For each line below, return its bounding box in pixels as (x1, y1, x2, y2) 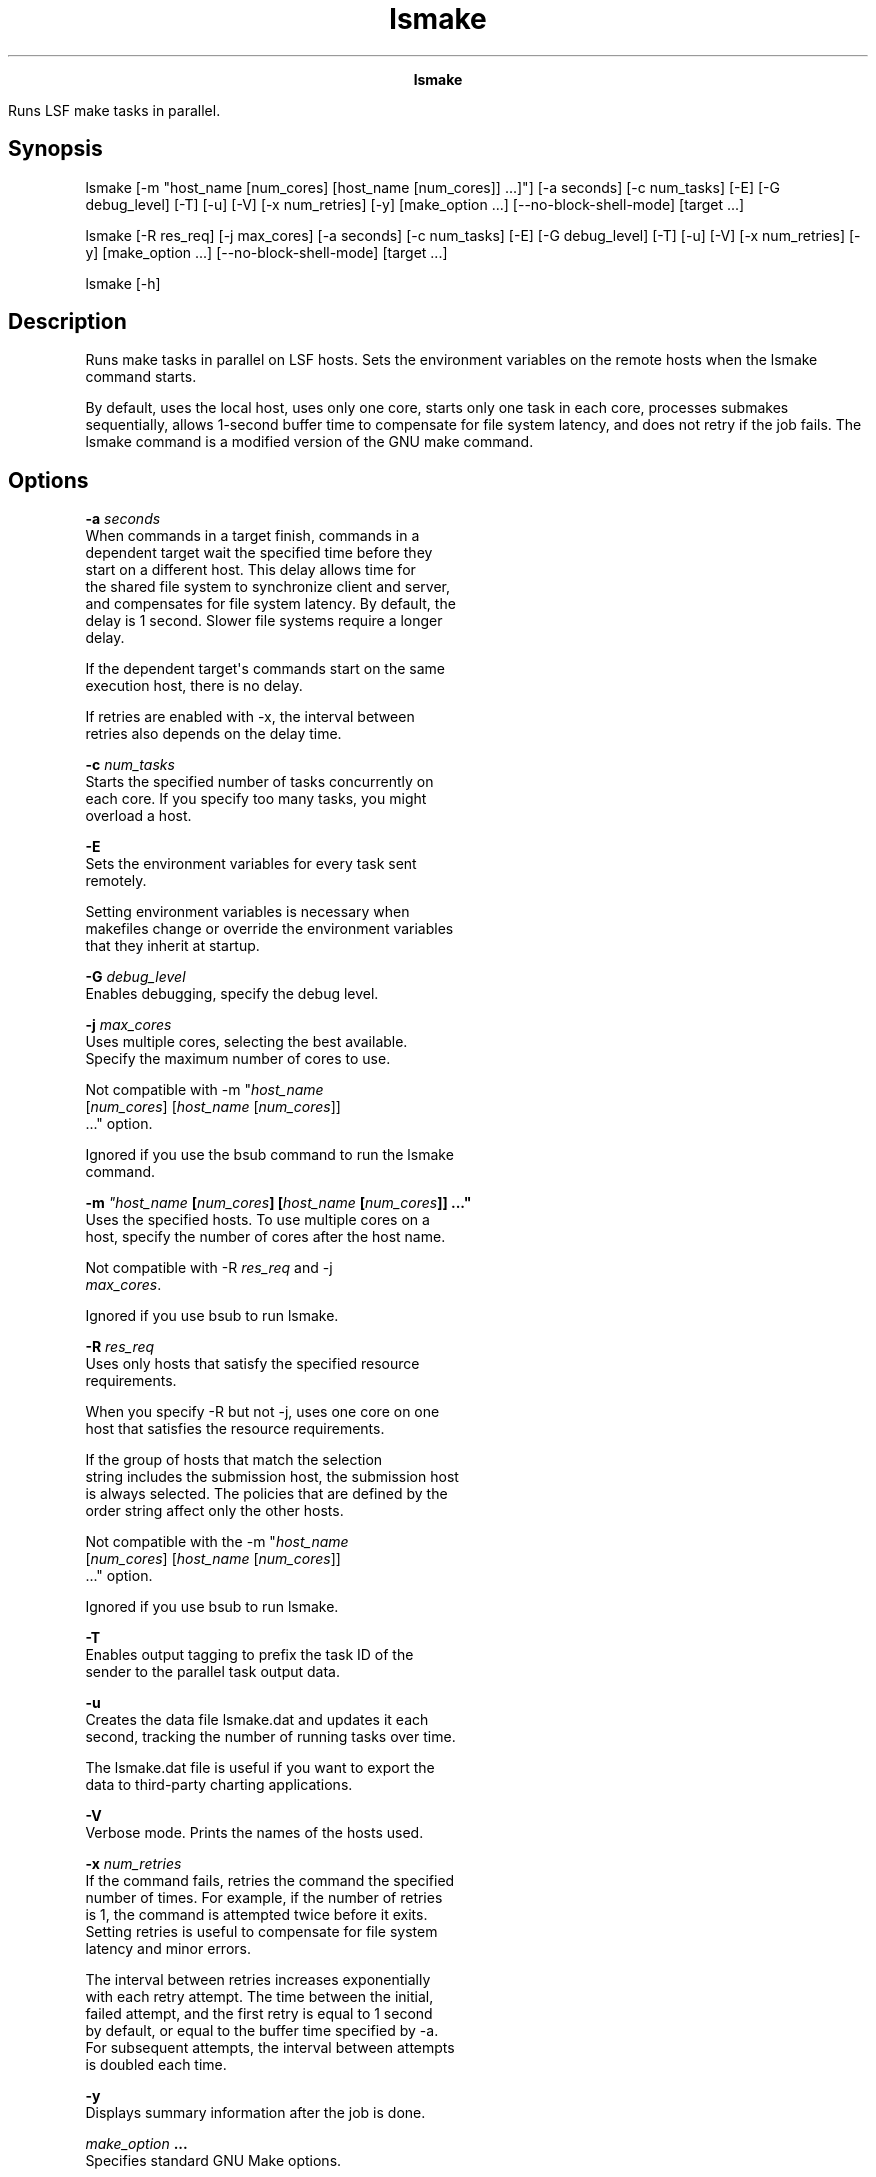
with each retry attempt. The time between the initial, (85, 1988, 434, 2006)
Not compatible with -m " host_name (85, 1081, 324, 1099)
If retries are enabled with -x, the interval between (85, 708, 415, 726)
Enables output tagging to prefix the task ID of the (85, 1646, 414, 1664)
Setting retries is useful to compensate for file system (85, 1923, 438, 1941)
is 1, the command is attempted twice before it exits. (85, 1906, 428, 1924)
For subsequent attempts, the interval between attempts (85, 2039, 455, 2057)
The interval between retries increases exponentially (85, 1971, 431, 1989)
